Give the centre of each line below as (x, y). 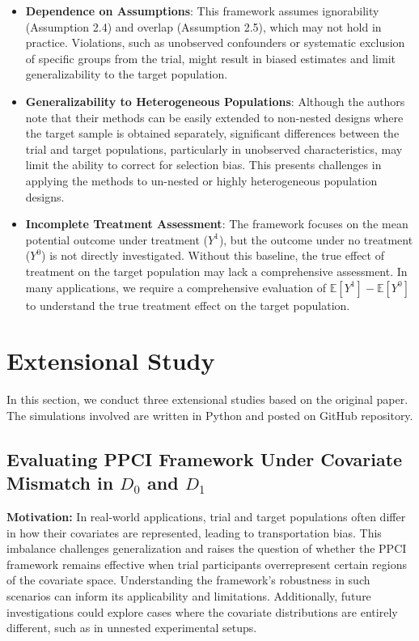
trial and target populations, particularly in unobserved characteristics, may (214, 149)
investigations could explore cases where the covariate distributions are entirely (202, 611)
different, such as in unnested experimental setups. (132, 628)
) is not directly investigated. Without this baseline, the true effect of (213, 255)
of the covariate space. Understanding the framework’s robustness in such (188, 580)
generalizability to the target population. (127, 74)
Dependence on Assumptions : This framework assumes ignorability (202, 11)
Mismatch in (60, 483)
